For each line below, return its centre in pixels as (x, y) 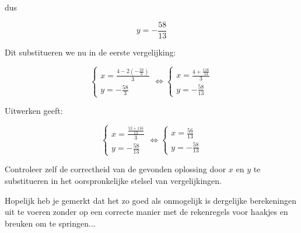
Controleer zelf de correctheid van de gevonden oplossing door (116, 169)
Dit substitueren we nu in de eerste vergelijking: (90, 52)
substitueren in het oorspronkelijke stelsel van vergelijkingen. (113, 180)
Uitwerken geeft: (34, 111)
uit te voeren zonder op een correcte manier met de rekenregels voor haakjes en (146, 212)
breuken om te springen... (50, 223)
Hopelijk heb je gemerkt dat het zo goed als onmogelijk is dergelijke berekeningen (150, 200)
